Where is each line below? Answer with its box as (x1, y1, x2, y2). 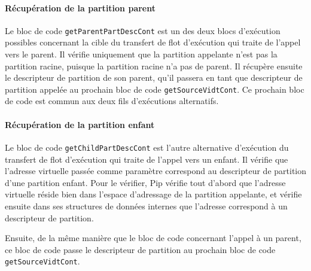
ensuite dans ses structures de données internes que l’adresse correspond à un (5, 199, 288, 212)
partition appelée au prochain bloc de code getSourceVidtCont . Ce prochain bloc (5, 83, 304, 95)
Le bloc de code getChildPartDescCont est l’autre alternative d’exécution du (5, 141, 289, 153)
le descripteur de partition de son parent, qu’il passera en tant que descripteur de (5, 71, 303, 84)
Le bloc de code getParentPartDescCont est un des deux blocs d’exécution (5, 24, 280, 36)
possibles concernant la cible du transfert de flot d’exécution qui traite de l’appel (5, 36, 301, 48)
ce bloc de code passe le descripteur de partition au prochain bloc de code (5, 243, 276, 255)
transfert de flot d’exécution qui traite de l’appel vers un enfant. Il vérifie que (5, 153, 288, 165)
